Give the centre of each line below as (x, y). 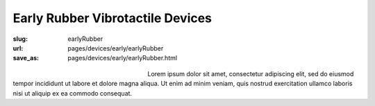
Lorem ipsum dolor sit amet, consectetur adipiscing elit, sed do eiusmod (251, 73)
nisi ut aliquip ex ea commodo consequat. (72, 93)
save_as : (26, 58)
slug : (20, 39)
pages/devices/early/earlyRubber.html (122, 58)
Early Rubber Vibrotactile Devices (112, 18)
